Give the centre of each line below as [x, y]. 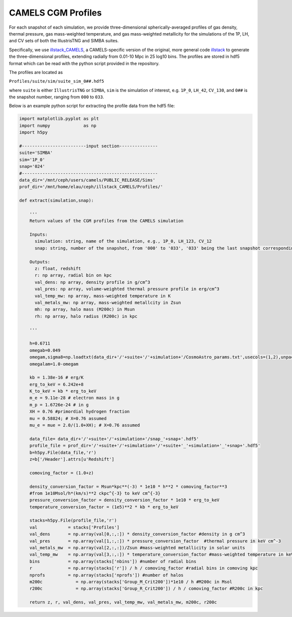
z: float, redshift [58, 269]
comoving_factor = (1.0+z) [62, 473]
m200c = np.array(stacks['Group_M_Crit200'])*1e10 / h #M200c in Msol [131, 582]
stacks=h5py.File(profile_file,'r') [73, 520]
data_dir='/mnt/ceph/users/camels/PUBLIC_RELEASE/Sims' [87, 180]
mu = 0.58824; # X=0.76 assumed [68, 418]
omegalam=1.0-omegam [54, 364]
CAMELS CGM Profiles [55, 13]
